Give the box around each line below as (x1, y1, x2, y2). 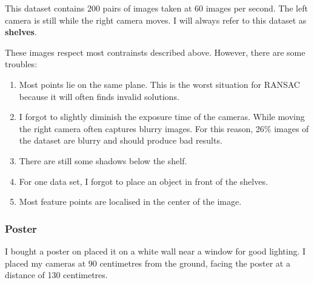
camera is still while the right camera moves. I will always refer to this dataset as (5, 13, 307, 26)
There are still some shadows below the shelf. (19, 154, 187, 167)
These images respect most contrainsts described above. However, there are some (5, 45, 306, 58)
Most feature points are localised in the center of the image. (19, 195, 242, 208)
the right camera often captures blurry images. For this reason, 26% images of (19, 122, 309, 135)
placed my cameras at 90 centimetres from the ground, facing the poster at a (5, 256, 290, 269)
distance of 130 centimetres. (5, 268, 108, 281)
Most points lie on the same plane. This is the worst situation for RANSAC (19, 78, 300, 90)
